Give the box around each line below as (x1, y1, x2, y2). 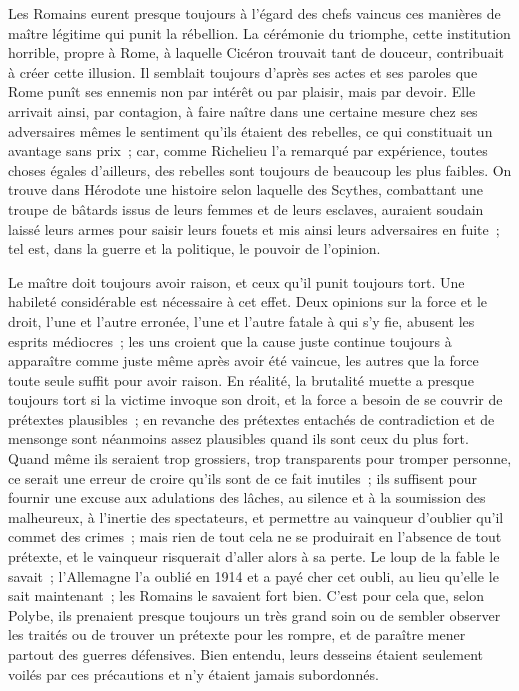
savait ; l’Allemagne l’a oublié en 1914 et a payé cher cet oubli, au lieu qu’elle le (8, 565, 499, 586)
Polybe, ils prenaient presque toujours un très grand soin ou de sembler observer (8, 604, 501, 625)
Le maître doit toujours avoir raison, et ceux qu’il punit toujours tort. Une (8, 271, 465, 292)
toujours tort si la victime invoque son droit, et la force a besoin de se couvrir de (8, 389, 503, 410)
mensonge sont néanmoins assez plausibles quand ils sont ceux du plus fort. (8, 428, 469, 449)
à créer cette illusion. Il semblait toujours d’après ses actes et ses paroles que (8, 61, 478, 82)
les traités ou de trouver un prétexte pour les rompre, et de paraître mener (8, 624, 466, 645)
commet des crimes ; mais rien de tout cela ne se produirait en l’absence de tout (8, 526, 502, 547)
